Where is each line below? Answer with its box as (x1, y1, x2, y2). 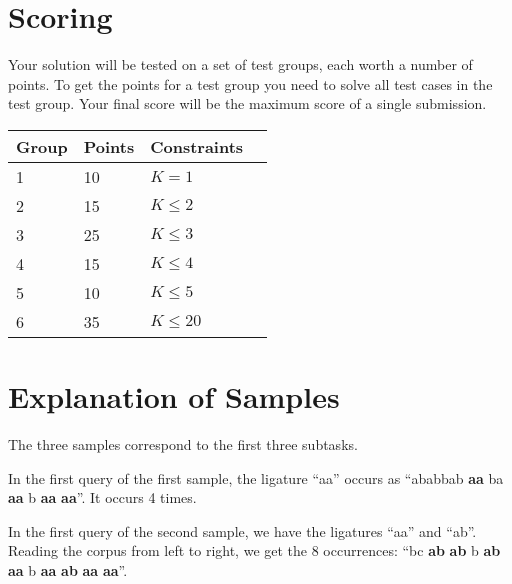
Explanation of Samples (8, 376, 340, 417)
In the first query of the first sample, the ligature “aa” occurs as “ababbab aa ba (8, 467, 504, 488)
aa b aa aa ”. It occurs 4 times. (8, 487, 197, 508)
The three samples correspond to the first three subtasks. (8, 434, 358, 455)
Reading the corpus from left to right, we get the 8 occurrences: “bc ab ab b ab (8, 540, 501, 561)
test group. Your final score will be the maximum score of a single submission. (8, 93, 487, 114)
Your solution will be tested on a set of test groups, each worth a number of (8, 54, 473, 75)
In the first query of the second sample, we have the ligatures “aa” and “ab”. (8, 520, 477, 541)
